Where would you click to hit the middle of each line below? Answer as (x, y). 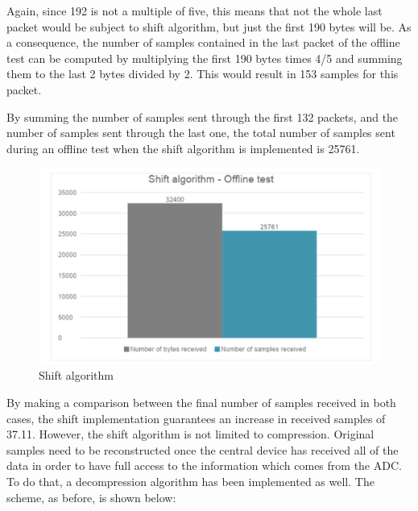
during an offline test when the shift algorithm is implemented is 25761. (183, 148)
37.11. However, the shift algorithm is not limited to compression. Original (190, 434)
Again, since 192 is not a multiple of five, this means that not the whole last (195, 10)
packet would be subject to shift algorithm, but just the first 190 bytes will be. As (209, 26)
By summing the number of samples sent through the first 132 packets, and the (203, 116)
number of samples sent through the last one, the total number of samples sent (201, 133)
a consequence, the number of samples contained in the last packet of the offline (203, 42)
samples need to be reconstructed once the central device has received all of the (203, 449)
